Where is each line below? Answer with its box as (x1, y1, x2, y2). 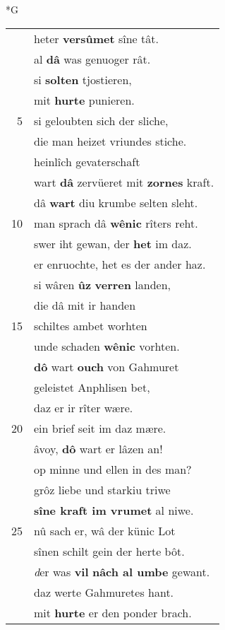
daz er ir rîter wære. (34, 399, 133, 416)
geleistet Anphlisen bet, (34, 378, 150, 395)
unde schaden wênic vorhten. (34, 337, 180, 354)
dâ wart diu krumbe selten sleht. (34, 194, 198, 211)
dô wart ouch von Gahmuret (34, 358, 179, 375)
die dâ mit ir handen (34, 296, 136, 313)
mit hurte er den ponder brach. (34, 604, 192, 621)
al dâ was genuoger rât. (34, 50, 151, 67)
